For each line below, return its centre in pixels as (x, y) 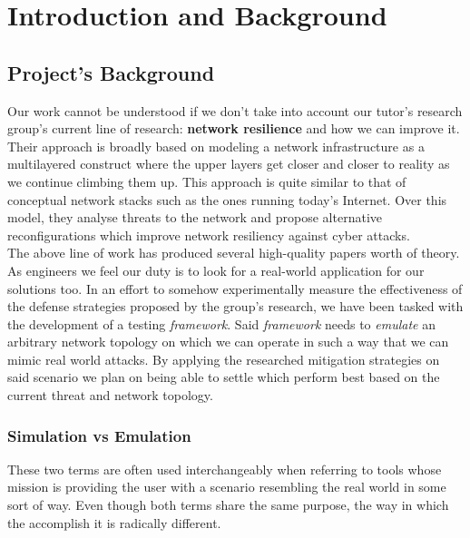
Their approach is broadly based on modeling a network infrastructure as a (216, 146)
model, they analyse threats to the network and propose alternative (195, 217)
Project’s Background (111, 72)
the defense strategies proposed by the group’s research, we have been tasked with (235, 306)
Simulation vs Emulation (99, 435)
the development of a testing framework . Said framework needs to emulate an (221, 323)
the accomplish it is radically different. (114, 522)
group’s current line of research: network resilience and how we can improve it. (234, 128)
